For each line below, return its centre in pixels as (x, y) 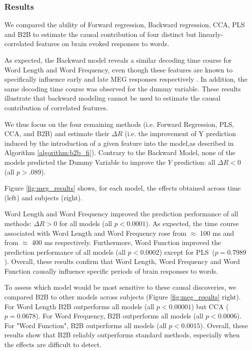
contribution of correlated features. (56, 107)
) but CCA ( (210, 306)
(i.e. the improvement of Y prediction (180, 133)
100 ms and (217, 233)
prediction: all (195, 162)
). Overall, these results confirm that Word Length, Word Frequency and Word (122, 261)
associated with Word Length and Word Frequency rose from (96, 233)
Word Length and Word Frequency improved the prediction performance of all (121, 214)
